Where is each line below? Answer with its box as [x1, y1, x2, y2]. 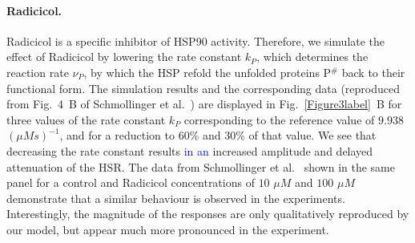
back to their [341, 63, 405, 80]
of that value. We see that [248, 127, 377, 144]
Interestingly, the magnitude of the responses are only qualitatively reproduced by [6, 205, 409, 222]
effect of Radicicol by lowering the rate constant [6, 48, 242, 65]
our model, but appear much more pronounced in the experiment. [6, 221, 329, 237]
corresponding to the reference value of [183, 111, 375, 128]
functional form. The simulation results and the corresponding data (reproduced [6, 79, 400, 96]
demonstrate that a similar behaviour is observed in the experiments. [6, 189, 345, 206]
